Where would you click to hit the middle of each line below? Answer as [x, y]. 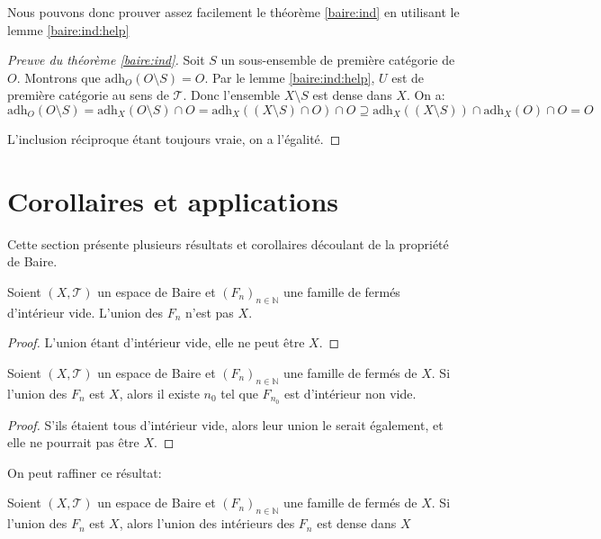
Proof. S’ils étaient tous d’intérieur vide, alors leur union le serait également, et [225, 424]
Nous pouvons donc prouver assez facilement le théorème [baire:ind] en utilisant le [233, 12]
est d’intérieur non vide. [350, 393]
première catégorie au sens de [88, 95]
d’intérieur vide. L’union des [85, 312]
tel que [239, 393]
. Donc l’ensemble [232, 95]
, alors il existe [159, 393]
